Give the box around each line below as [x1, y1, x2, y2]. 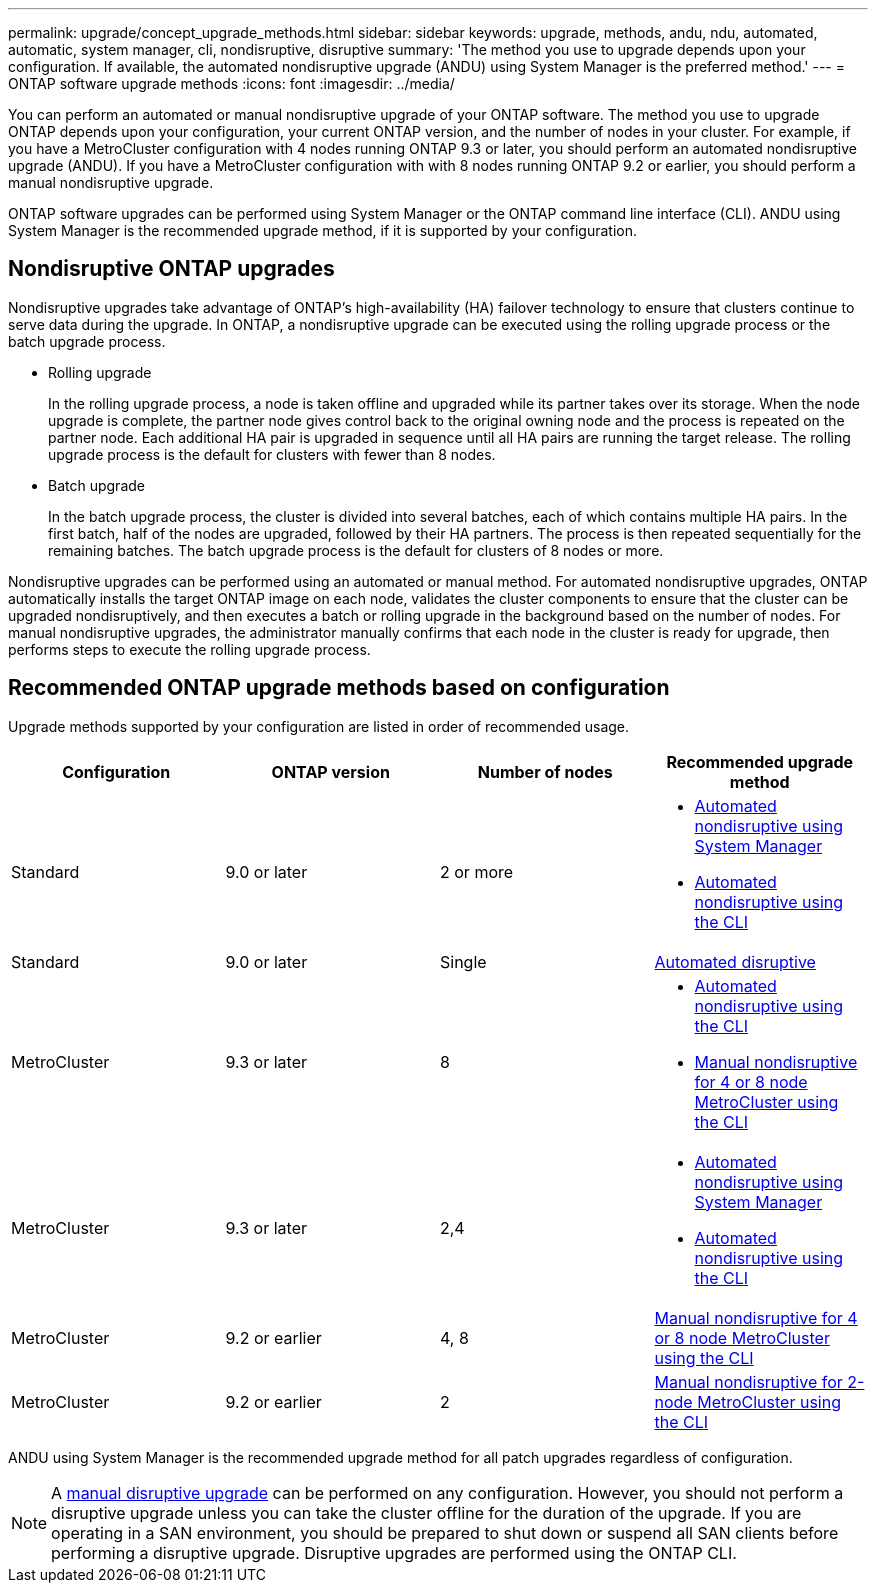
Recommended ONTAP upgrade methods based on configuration [8, 675, 670, 701]
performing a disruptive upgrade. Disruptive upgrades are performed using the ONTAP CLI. [51, 1542, 737, 1563]
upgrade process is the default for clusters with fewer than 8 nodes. [48, 445, 496, 463]
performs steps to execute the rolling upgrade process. [8, 640, 371, 658]
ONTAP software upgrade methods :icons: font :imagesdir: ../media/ [8, 75, 455, 92]
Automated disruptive [654, 951, 816, 972]
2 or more [440, 861, 514, 882]
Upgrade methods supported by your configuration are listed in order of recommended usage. [8, 717, 630, 735]
